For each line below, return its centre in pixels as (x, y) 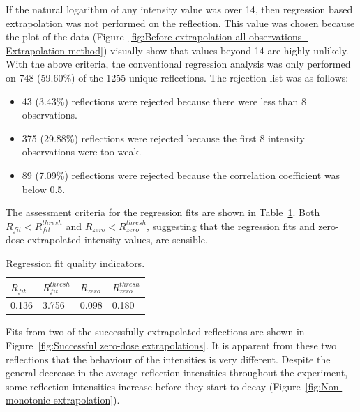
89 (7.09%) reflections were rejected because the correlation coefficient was (181, 175)
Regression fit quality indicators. (75, 262)
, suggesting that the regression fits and (231, 226)
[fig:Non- (324, 386)
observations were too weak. (82, 152)
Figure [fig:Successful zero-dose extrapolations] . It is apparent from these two (171, 345)
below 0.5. (44, 189)
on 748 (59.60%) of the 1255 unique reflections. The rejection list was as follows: (177, 77)
